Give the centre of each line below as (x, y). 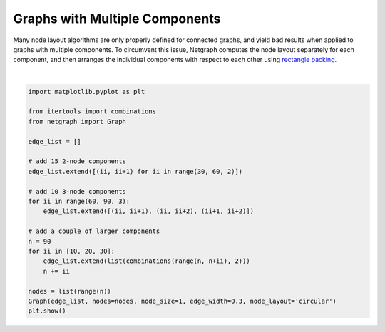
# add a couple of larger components (94, 231)
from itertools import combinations (92, 111)
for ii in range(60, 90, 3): (79, 201)
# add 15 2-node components (77, 161)
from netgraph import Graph (77, 121)
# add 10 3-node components (77, 191)
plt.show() (47, 311)
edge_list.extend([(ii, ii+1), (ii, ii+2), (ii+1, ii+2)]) (149, 211)
